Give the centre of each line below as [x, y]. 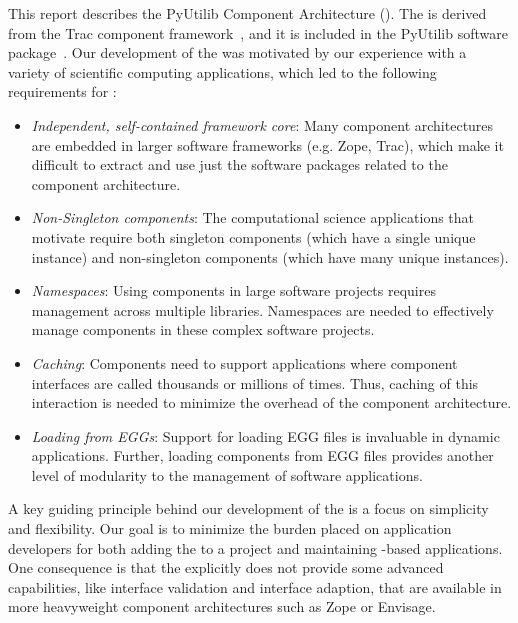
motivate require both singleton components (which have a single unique [253, 236]
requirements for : [62, 91]
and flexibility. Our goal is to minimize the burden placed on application [230, 528]
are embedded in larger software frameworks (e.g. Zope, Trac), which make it [267, 144]
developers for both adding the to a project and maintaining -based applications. [255, 547]
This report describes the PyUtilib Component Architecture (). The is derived [247, 13]
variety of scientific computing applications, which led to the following [222, 71]
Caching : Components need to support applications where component [244, 362]
